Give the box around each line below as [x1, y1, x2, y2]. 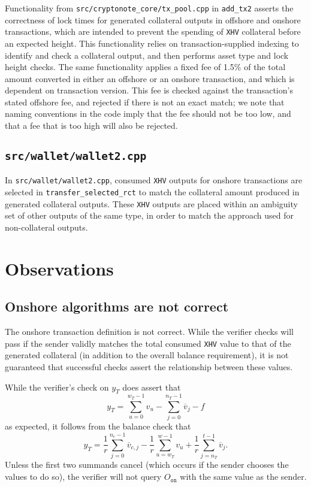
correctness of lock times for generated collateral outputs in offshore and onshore [5, 13, 301, 26]
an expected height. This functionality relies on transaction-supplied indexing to [5, 37, 299, 49]
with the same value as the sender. [180, 470, 307, 483]
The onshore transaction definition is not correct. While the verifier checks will [5, 325, 294, 338]
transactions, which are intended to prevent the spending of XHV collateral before [5, 25, 301, 38]
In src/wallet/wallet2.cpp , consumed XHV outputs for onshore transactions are [5, 174, 303, 186]
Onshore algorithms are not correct [5, 297, 229, 316]
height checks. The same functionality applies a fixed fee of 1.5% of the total [5, 61, 286, 73]
